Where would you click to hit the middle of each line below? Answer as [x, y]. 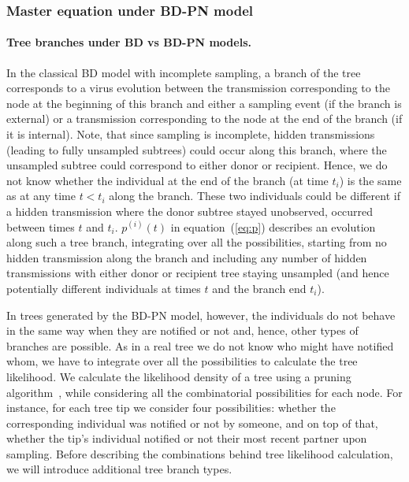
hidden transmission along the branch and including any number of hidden [187, 257]
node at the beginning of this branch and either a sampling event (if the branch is [204, 103]
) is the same [370, 180]
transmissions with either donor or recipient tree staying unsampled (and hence [198, 273]
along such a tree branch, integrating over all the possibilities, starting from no [197, 242]
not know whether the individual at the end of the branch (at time [167, 180]
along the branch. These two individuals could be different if [255, 196]
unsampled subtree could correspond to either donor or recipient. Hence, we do [197, 165]
